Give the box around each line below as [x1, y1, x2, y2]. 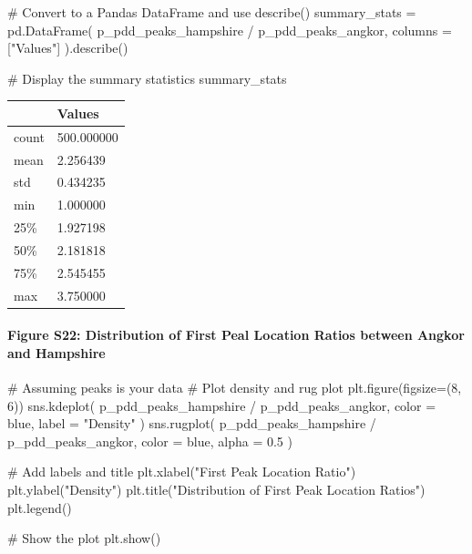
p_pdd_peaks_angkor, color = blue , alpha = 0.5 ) [7, 431, 292, 450]
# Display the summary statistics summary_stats [7, 68, 287, 87]
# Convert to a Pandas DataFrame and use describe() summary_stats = [7, 3, 416, 21]
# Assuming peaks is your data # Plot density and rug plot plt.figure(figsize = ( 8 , [7, 378, 462, 397]
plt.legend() [7, 498, 72, 517]
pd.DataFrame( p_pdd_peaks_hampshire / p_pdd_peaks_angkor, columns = [7, 20, 452, 39]
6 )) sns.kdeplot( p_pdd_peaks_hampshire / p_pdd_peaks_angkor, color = [7, 395, 436, 415]
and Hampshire [7, 343, 106, 362]
